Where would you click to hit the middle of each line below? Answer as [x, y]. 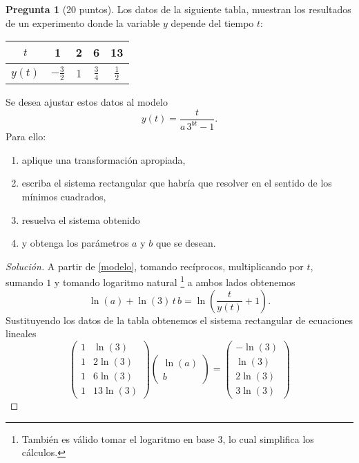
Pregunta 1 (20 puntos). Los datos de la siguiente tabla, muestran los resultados [178, 9]
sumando [25, 282]
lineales [21, 333]
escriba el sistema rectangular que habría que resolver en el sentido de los [177, 183]
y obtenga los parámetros [75, 243]
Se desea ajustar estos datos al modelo [87, 102]
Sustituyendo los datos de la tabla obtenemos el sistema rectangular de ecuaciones [179, 320]
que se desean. [186, 243]
